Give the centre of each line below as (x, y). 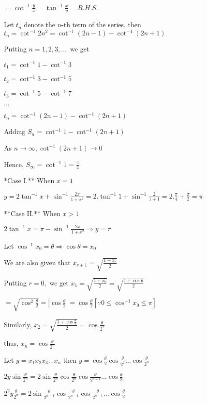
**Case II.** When (32, 213)
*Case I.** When (29, 180)
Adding (15, 131)
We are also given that (37, 262)
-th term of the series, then (101, 25)
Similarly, (18, 324)
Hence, (14, 164)
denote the (40, 25)
